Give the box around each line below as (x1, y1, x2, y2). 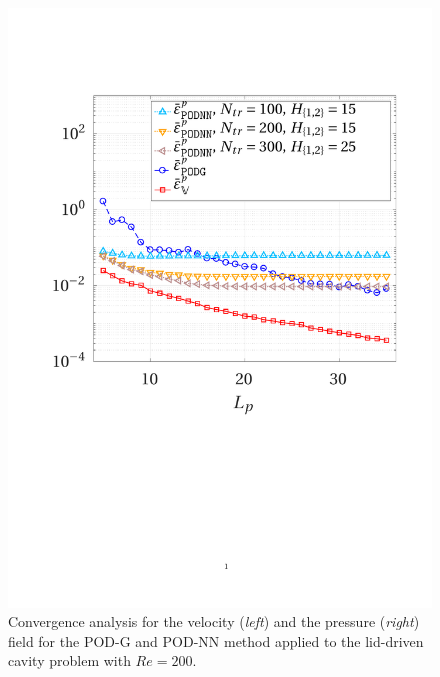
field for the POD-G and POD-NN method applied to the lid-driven (8, 630, 424, 651)
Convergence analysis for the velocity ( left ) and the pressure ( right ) (8, 611, 420, 632)
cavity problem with (8, 650, 131, 671)
